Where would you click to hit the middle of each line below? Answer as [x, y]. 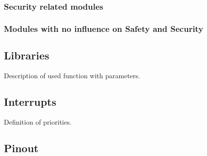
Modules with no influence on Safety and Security [104, 28]
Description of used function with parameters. [72, 75]
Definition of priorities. [38, 121]
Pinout [21, 148]
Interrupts [30, 101]
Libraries [27, 55]
